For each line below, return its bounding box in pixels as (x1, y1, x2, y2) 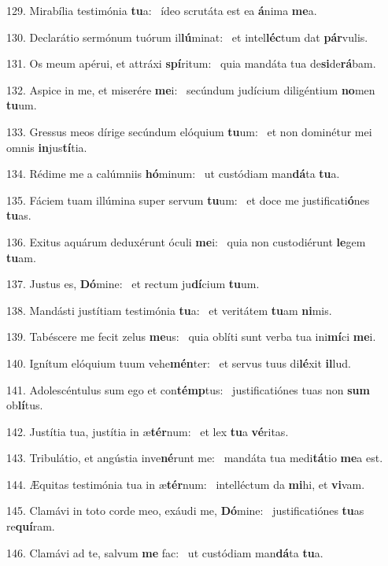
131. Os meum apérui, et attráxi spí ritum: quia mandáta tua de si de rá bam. (6, 55, 376, 72)
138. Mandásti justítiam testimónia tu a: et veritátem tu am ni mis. (6, 301, 332, 318)
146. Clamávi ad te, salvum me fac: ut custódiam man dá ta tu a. (6, 544, 323, 560)
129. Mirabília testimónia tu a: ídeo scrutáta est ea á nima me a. (6, 2, 317, 18)
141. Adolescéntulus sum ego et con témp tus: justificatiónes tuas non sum (6, 381, 370, 398)
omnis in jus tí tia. (6, 139, 87, 155)
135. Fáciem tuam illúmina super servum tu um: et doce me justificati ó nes (6, 191, 370, 208)
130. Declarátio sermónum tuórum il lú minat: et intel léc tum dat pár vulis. (6, 28, 368, 45)
